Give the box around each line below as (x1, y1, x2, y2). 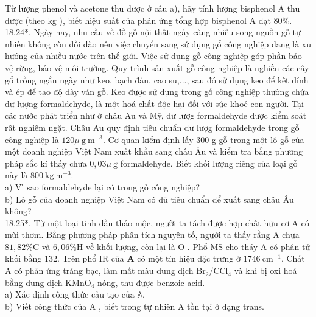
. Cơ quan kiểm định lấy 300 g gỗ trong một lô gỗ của (102, 133, 304, 145)
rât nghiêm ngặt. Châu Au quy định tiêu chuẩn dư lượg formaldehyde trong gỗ (5, 120, 300, 133)
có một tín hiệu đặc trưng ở (137, 252, 241, 265)
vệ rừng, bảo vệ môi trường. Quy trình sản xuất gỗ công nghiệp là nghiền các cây (5, 61, 309, 74)
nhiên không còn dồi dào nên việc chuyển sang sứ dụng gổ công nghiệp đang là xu (5, 37, 312, 50)
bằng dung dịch (5, 276, 63, 288)
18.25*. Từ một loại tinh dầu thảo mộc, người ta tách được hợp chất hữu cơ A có (5, 216, 309, 229)
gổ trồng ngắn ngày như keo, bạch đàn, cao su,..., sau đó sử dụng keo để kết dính (5, 73, 309, 86)
